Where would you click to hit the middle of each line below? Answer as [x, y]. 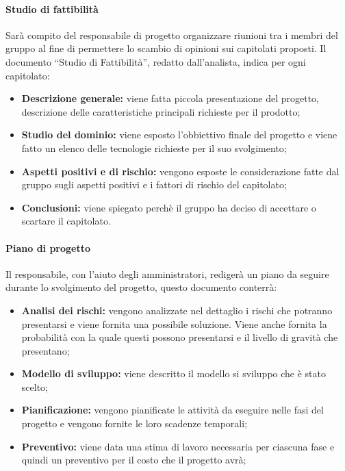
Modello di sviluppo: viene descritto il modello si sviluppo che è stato [174, 373]
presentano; [46, 350]
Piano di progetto [48, 247]
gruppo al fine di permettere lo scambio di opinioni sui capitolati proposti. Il [166, 48]
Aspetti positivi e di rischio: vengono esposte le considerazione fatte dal [180, 171]
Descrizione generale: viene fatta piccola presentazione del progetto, [170, 98]
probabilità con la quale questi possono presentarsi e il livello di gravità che [180, 337]
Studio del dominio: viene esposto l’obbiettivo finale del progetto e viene [179, 135]
